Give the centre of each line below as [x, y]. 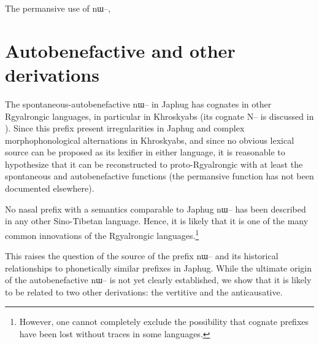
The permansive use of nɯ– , [58, 8]
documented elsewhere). [50, 188]
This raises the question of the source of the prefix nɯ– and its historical [142, 256]
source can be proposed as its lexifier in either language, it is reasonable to [145, 152]
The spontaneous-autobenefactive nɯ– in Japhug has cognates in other [138, 104]
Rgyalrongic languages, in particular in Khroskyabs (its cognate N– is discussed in [159, 116]
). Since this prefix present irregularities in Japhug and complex [125, 128]
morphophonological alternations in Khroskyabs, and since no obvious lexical [150, 140]
